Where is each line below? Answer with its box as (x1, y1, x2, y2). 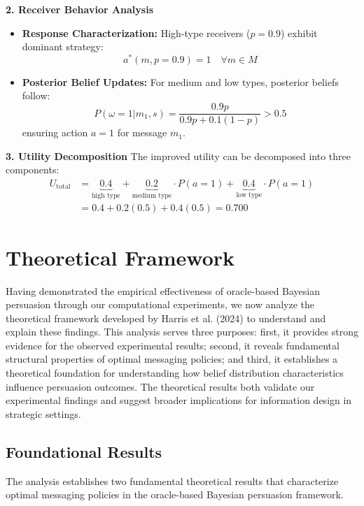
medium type (132, 191, 172, 199)
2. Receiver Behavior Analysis (6, 2, 154, 16)
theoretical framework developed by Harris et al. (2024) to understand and (6, 310, 326, 325)
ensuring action (22, 125, 88, 140)
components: (6, 162, 59, 177)
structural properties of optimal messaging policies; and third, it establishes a (6, 352, 338, 366)
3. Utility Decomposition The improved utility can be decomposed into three (6, 148, 351, 163)
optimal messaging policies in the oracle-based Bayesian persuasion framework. (6, 487, 344, 502)
